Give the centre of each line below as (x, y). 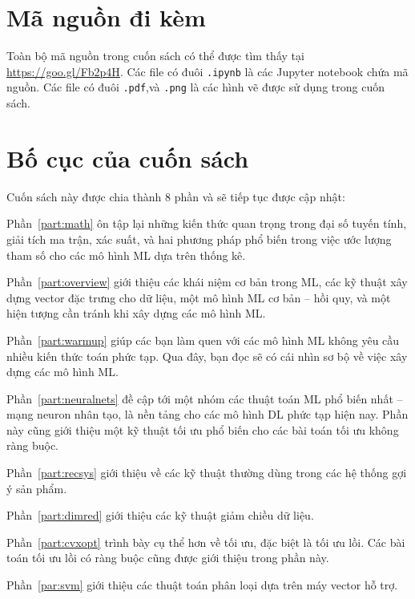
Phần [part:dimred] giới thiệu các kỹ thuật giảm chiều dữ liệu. (160, 515)
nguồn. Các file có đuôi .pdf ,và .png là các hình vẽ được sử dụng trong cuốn (195, 87)
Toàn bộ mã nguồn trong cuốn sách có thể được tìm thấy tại (155, 56)
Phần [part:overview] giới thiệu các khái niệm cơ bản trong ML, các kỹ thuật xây (207, 282)
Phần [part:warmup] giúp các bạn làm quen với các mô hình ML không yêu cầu (203, 340)
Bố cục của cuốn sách (128, 158)
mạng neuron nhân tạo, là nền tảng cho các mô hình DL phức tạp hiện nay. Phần (207, 414)
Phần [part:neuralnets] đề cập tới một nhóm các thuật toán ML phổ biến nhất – (205, 398)
